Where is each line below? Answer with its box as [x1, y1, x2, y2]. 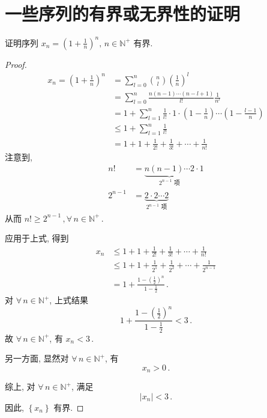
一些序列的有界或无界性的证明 [5, 1, 241, 26]
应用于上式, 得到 [5, 232, 69, 244]
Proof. [5, 58, 27, 70]
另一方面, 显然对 [5, 352, 69, 365]
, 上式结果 [49, 294, 88, 306]
